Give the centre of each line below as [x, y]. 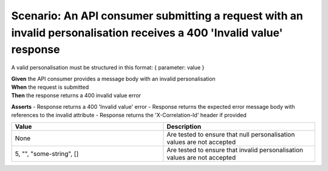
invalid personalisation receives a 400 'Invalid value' [147, 33]
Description [184, 127]
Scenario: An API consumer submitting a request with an [157, 16]
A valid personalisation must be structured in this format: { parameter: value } [108, 68]
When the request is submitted [50, 87]
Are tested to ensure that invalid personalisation [235, 150]
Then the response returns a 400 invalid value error [76, 95]
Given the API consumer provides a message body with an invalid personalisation [113, 79]
